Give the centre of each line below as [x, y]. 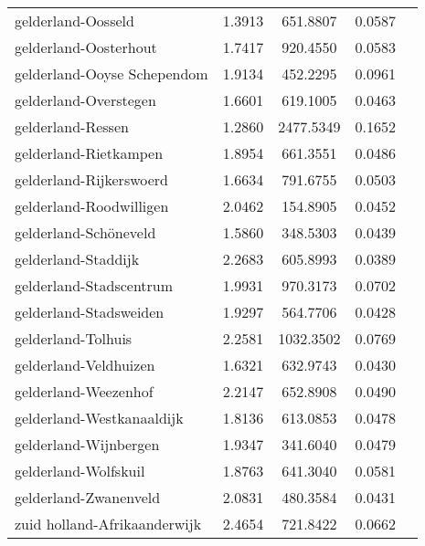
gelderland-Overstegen [85, 100]
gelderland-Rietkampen [89, 153]
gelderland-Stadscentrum [94, 285]
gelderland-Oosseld [74, 21]
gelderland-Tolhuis [74, 338]
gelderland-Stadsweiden [90, 312]
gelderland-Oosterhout [86, 47]
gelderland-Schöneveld [85, 232]
